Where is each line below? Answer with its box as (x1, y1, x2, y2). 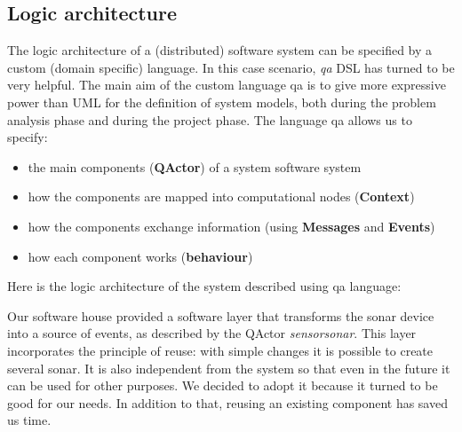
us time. (7, 411, 52, 429)
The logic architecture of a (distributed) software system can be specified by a (7, 41, 433, 59)
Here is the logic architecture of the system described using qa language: (7, 277, 402, 295)
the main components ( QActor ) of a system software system (28, 157, 362, 176)
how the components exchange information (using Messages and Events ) (28, 216, 435, 235)
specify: (7, 128, 48, 146)
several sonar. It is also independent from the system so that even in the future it (7, 358, 450, 377)
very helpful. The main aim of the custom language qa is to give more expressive (7, 75, 446, 94)
